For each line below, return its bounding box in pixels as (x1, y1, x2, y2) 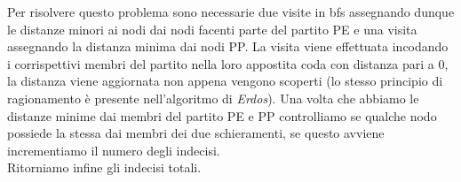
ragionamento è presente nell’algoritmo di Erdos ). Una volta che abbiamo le (7, 88, 419, 107)
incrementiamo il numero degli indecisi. (7, 140, 220, 159)
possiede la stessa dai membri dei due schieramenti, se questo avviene (7, 124, 385, 142)
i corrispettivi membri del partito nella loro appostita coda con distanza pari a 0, (7, 54, 449, 72)
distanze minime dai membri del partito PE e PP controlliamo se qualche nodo (7, 106, 437, 125)
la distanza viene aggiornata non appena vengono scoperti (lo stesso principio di (7, 72, 443, 90)
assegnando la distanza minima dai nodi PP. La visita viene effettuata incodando (7, 37, 449, 56)
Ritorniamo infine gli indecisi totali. (7, 158, 202, 177)
